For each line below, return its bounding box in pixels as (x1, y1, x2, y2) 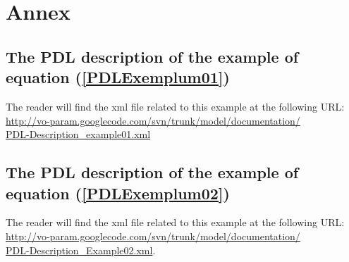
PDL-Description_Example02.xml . (6, 242, 156, 257)
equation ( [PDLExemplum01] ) (6, 66, 230, 88)
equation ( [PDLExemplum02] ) (6, 182, 230, 204)
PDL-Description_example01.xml (6, 127, 151, 142)
